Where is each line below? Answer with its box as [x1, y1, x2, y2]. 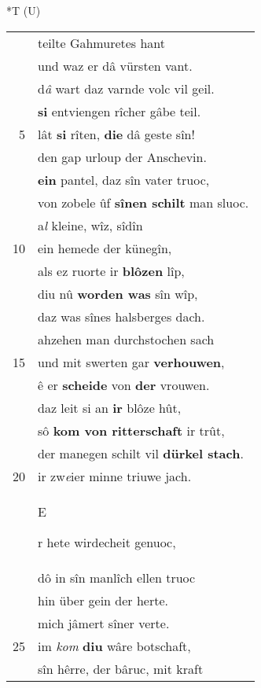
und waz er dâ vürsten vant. [38, 56, 193, 75]
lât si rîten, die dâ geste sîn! [38, 124, 195, 143]
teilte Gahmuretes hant [38, 33, 166, 52]
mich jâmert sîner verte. [38, 613, 170, 632]
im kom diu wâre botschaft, [38, 636, 191, 655]
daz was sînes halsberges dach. [38, 307, 205, 326]
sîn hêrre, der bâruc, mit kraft [38, 659, 204, 678]
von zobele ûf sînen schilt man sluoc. [38, 193, 249, 212]
